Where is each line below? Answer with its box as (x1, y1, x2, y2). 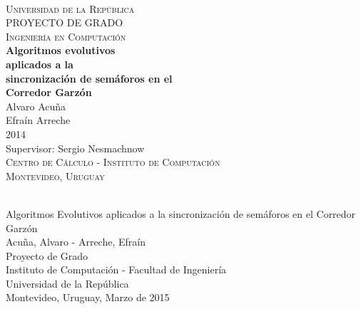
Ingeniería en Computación (6, 28, 126, 43)
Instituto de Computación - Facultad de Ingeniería (6, 262, 227, 277)
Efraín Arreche (6, 112, 71, 127)
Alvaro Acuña (6, 98, 66, 113)
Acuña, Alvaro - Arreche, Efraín (6, 234, 146, 249)
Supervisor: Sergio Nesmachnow (6, 140, 145, 155)
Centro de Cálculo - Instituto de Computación (6, 154, 220, 169)
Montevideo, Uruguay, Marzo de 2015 (6, 290, 170, 305)
